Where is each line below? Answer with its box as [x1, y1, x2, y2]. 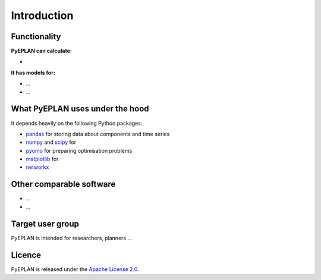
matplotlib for [26, 155, 59, 163]
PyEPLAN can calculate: [11, 48, 73, 55]
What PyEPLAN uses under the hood [11, 104, 149, 114]
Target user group [11, 219, 80, 229]
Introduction [11, 9, 74, 22]
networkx [26, 163, 49, 171]
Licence [11, 250, 42, 260]
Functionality [11, 32, 61, 42]
